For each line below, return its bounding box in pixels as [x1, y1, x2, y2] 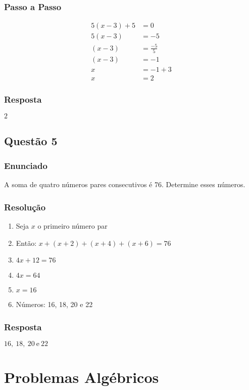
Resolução [4, 200, 46, 213]
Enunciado [4, 159, 47, 172]
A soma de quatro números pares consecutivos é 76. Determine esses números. [4, 179, 245, 190]
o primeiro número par [37, 221, 108, 231]
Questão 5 [4, 133, 58, 148]
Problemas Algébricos [4, 367, 159, 387]
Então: [16, 237, 37, 248]
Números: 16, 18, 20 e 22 [16, 299, 93, 310]
